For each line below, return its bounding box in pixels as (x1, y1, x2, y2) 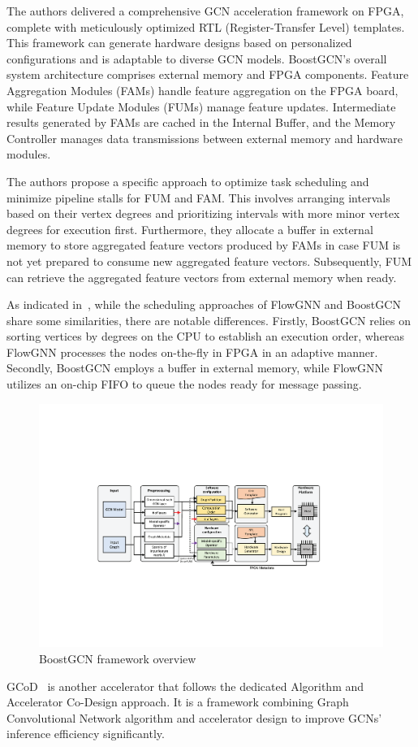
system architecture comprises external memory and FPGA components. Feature (6, 66, 409, 83)
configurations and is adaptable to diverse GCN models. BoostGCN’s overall (6, 50, 387, 67)
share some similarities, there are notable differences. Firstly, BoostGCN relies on (6, 311, 411, 328)
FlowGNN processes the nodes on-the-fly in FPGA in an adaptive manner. (6, 343, 378, 360)
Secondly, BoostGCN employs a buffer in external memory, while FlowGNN (6, 359, 384, 376)
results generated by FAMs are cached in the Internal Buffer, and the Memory (6, 114, 396, 131)
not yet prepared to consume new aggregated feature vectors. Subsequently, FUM (6, 252, 412, 269)
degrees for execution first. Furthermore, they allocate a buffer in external (6, 220, 373, 237)
